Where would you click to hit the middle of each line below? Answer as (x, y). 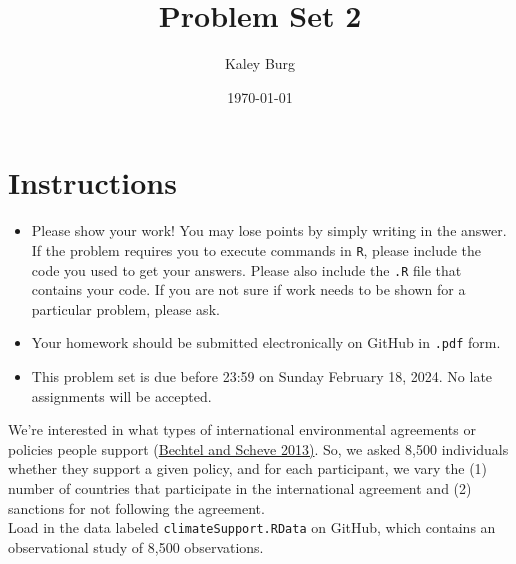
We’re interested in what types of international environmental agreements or (242, 429)
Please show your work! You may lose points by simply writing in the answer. (269, 230)
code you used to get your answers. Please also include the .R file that (246, 269)
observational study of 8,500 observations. (136, 546)
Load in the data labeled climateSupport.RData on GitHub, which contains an (252, 527)
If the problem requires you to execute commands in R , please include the (256, 249)
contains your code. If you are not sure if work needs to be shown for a (248, 289)
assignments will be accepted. (121, 395)
